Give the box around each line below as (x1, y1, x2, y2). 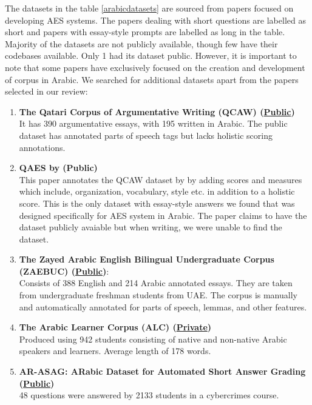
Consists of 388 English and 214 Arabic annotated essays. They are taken (19, 276, 293, 289)
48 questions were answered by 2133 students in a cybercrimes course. (19, 389, 279, 401)
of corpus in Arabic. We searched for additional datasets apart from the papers (5, 73, 299, 85)
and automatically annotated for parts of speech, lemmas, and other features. (19, 300, 307, 313)
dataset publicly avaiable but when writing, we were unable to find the (19, 221, 282, 233)
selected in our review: (5, 85, 88, 98)
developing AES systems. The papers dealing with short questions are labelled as (5, 13, 306, 26)
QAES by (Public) (19, 161, 98, 174)
